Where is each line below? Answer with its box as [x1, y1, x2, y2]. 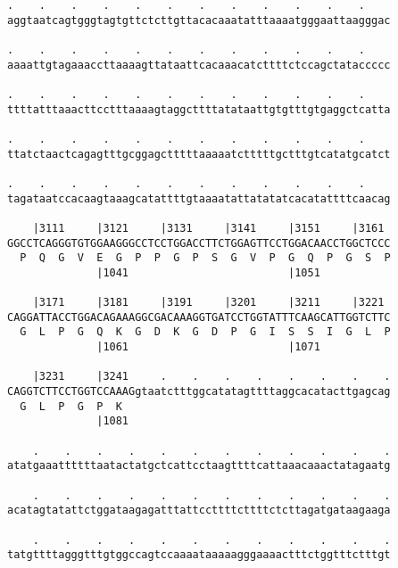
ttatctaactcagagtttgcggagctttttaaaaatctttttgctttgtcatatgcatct [7, 147, 391, 161]
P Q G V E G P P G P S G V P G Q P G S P [20, 251, 391, 265]
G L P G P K [20, 399, 122, 413]
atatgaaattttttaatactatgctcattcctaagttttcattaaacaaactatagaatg [7, 459, 391, 473]
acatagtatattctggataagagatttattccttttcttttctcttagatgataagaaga [7, 504, 391, 517]
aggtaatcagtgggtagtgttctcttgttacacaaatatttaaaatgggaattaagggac [7, 13, 391, 27]
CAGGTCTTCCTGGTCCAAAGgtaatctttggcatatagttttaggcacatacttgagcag [7, 385, 391, 399]
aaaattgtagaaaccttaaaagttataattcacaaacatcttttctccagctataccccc [7, 58, 391, 71]
